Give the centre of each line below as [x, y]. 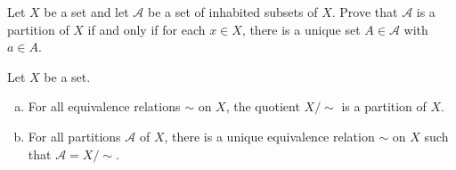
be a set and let [86, 12]
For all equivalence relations [104, 106]
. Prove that [365, 12]
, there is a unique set [301, 29]
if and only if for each [147, 29]
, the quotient [263, 106]
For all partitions [74, 136]
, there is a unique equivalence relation [269, 136]
